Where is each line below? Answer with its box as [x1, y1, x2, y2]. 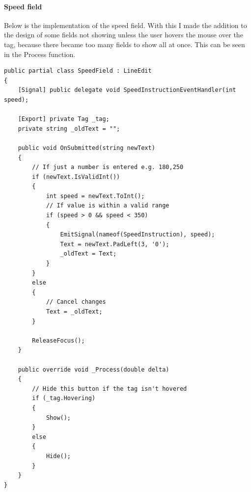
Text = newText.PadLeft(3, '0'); [60, 240, 169, 248]
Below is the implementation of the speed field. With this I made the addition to [4, 20, 247, 30]
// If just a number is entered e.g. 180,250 [32, 164, 184, 171]
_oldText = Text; [60, 250, 117, 258]
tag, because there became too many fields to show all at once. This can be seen [4, 39, 245, 49]
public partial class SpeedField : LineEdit [4, 67, 152, 75]
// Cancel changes [46, 298, 106, 306]
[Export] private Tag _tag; [18, 116, 110, 123]
